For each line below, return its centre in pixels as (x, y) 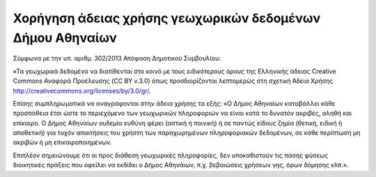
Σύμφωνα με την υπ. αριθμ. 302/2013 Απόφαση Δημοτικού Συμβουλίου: (117, 59)
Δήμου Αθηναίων (65, 38)
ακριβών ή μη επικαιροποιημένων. (62, 142)
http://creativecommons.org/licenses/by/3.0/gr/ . (82, 91)
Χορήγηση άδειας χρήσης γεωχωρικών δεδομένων (167, 18)
